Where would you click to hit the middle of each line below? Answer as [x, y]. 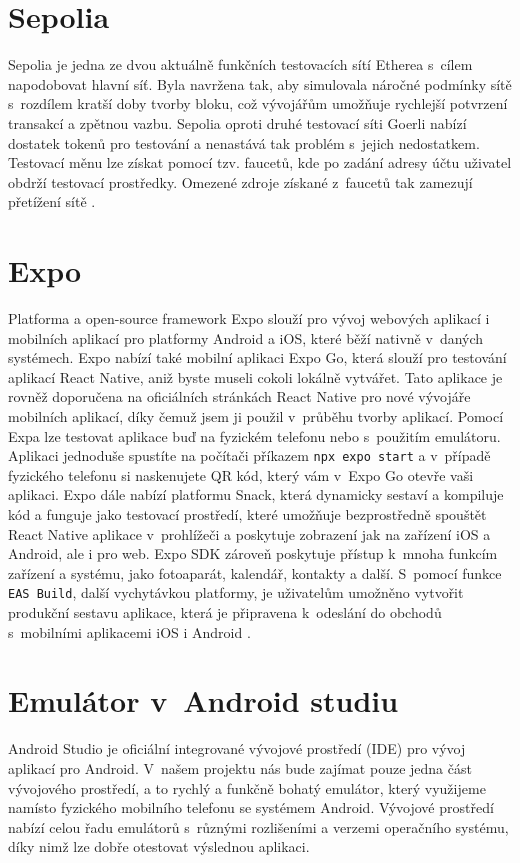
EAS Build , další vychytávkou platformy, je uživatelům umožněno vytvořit [236, 592]
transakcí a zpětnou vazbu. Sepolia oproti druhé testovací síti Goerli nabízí [237, 122]
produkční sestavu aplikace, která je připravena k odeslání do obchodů [225, 612]
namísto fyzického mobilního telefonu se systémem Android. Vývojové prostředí [251, 807]
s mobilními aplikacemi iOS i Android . [129, 631]
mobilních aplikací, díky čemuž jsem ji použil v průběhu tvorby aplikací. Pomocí [256, 415]
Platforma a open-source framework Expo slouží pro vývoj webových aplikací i [249, 318]
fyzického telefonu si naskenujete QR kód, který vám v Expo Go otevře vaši [241, 474]
